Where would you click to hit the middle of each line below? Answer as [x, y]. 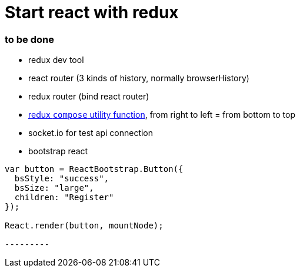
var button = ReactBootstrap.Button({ [94, 169]
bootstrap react [58, 151]
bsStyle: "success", [62, 179]
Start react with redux [92, 12]
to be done [29, 39]
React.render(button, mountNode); [84, 226]
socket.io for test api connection [91, 133]
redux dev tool [56, 60]
